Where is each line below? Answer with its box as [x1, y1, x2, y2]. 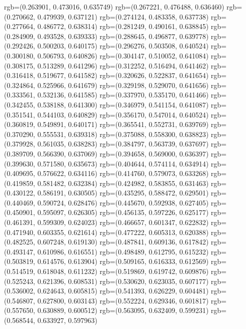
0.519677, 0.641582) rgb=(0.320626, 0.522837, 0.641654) [37, 70, 209, 80]
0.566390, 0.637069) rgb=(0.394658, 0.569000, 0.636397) [37, 148, 209, 158]
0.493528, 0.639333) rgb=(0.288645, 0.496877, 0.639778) [37, 30, 209, 41]
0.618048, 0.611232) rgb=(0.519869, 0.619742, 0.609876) [37, 266, 209, 276]
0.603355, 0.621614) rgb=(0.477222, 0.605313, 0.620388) [37, 226, 209, 237]
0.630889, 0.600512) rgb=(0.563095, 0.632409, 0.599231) [37, 305, 209, 315]
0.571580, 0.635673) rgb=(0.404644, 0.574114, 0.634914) [37, 158, 209, 168]
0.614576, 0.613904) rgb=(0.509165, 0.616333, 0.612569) [37, 256, 209, 266]
